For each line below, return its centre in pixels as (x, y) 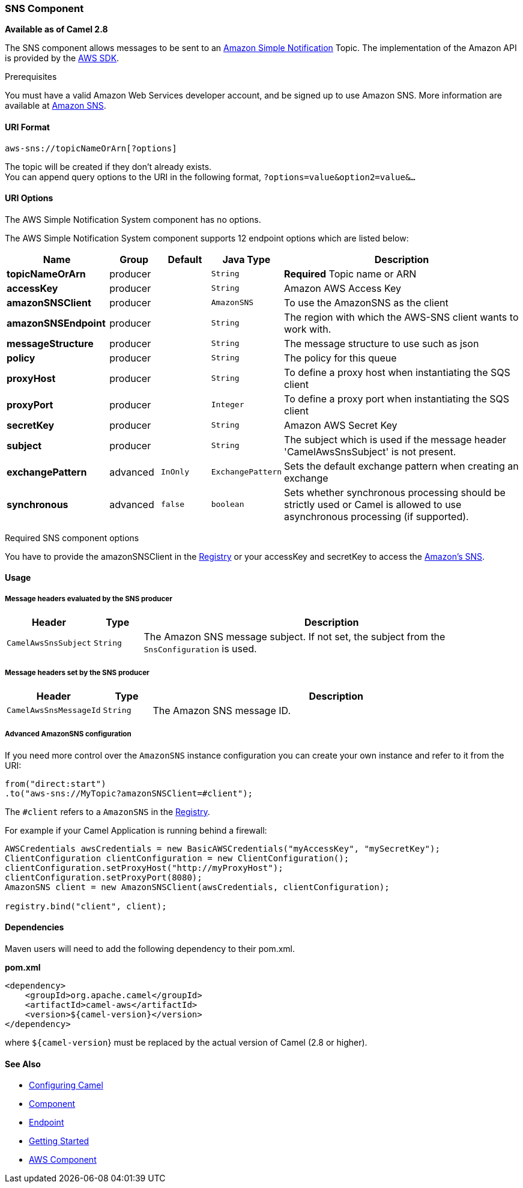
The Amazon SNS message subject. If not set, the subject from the (295, 637)
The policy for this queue (340, 358)
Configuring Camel (66, 1085)
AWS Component (63, 1160)
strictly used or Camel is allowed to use (373, 504)
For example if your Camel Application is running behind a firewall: (136, 830)
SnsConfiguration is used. (200, 649)
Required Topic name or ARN (350, 274)
